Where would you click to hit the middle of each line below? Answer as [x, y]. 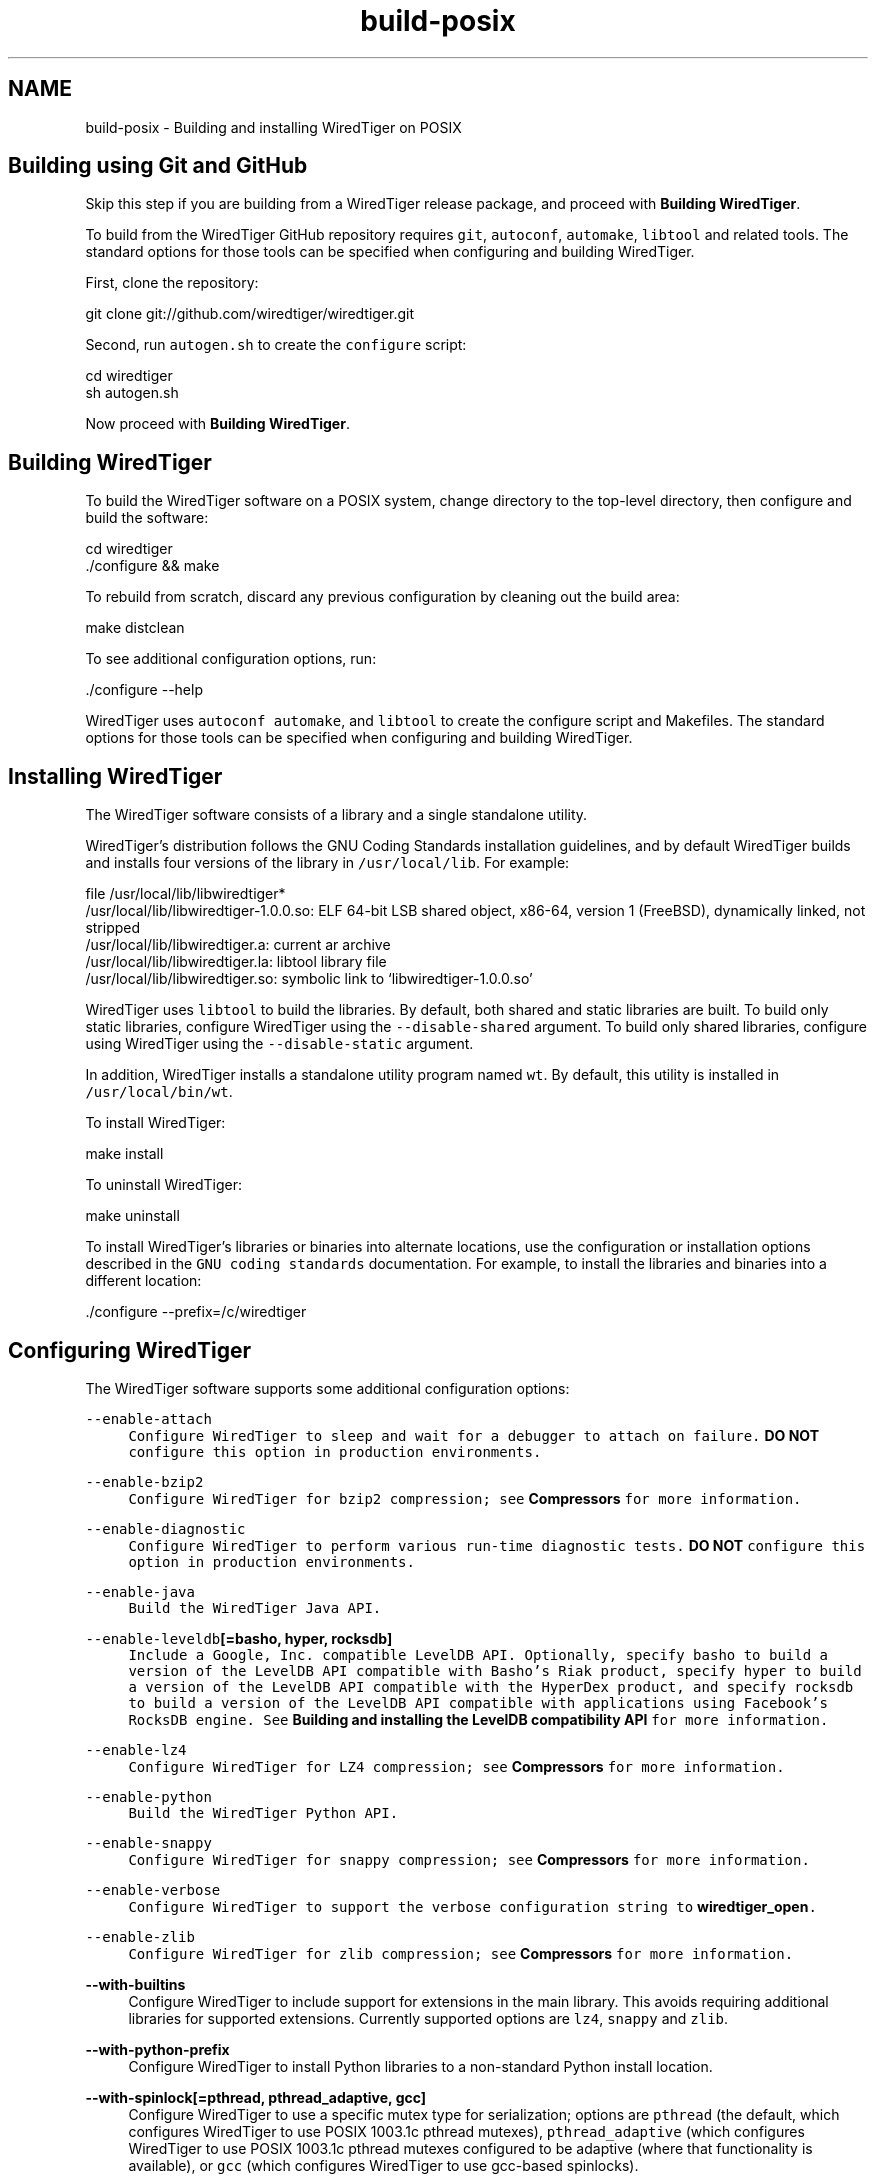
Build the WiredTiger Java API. [255, 1607]
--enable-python [148, 1796]
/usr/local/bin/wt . [159, 1092]
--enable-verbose [153, 1889]
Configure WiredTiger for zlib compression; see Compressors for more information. [461, 1953]
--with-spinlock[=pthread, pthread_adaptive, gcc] [256, 2097]
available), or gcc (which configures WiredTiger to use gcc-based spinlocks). [383, 2165]
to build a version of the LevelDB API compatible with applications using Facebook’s [478, 1702]
